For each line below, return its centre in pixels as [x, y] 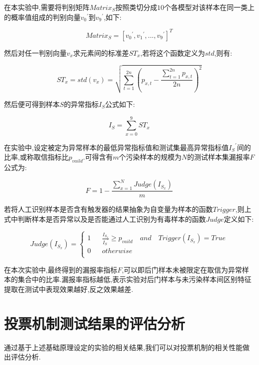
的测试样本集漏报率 [218, 157]
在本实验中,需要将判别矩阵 [47, 7]
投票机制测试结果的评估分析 [95, 323]
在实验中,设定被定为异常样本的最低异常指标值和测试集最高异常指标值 [116, 147]
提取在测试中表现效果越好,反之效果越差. [69, 289]
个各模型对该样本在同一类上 [209, 7]
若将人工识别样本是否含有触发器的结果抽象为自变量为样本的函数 [108, 209]
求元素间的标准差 [101, 52]
